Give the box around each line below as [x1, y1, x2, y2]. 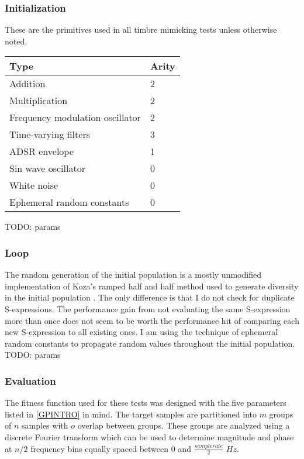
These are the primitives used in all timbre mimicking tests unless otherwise [5, 23, 277, 36]
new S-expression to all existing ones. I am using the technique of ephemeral [5, 326, 278, 338]
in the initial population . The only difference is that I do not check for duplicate [5, 291, 295, 303]
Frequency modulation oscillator [9, 111, 141, 125]
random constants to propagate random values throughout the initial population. [5, 337, 295, 349]
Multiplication [9, 94, 68, 108]
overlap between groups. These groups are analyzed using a [77, 419, 290, 432]
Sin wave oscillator [9, 161, 85, 175]
